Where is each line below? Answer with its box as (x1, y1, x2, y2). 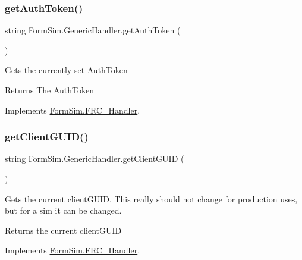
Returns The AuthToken (5, 84, 95, 96)
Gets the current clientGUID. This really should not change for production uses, (5, 192, 298, 205)
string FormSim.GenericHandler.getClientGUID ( (5, 152, 184, 165)
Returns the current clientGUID (5, 224, 122, 236)
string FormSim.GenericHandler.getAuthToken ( (5, 24, 181, 36)
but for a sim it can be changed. (5, 204, 122, 217)
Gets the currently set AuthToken (5, 64, 128, 76)
